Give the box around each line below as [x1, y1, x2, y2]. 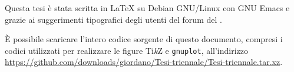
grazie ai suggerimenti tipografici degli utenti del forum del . [5, 13, 222, 25]
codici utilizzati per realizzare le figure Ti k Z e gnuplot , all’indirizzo [5, 44, 249, 56]
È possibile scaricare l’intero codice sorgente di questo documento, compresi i [5, 33, 283, 45]
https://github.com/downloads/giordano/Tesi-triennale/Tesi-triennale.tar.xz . [5, 56, 283, 68]
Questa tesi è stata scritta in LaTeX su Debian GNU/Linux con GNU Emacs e [5, 2, 290, 13]
